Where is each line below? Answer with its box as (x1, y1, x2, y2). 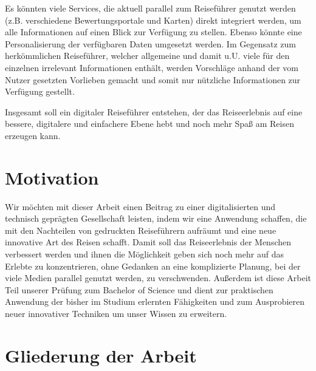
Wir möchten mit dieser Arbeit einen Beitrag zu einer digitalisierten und (5, 200, 276, 213)
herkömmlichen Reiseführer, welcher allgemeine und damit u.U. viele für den (5, 49, 290, 62)
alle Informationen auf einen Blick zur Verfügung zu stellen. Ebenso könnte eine (5, 26, 302, 38)
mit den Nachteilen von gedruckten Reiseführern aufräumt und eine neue (5, 223, 276, 236)
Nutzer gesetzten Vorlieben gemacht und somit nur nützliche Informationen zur (5, 73, 301, 86)
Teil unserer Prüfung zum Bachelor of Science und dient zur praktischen (5, 283, 273, 296)
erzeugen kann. (5, 129, 61, 141)
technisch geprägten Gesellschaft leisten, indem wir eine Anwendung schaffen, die (5, 212, 307, 225)
